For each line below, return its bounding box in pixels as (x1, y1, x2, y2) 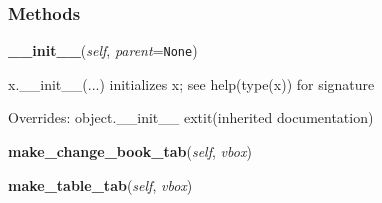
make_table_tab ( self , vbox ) (8, 174, 193, 195)
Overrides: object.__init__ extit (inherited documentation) (8, 107, 374, 128)
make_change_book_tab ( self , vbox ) (8, 141, 252, 162)
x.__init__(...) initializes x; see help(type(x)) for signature (8, 73, 375, 94)
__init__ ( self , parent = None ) (8, 40, 198, 61)
